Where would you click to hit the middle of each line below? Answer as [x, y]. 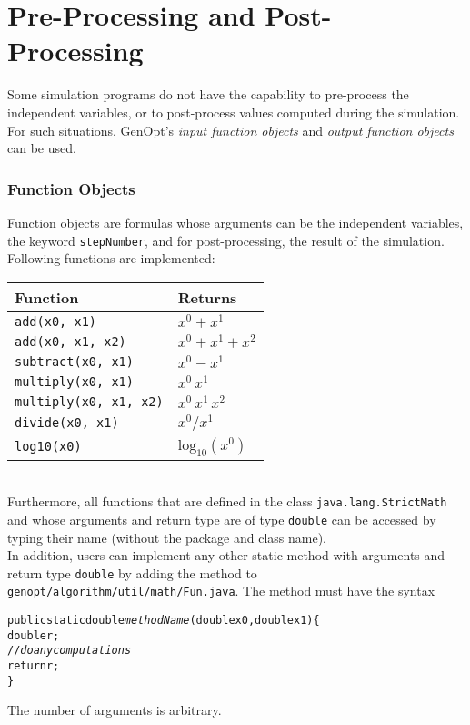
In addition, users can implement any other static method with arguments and [226, 555]
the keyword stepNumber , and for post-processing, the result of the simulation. [226, 240]
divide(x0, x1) [67, 423]
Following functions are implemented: [111, 258]
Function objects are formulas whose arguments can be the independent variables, [235, 222]
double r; [34, 635]
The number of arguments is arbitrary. [115, 710]
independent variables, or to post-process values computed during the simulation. [234, 112]
